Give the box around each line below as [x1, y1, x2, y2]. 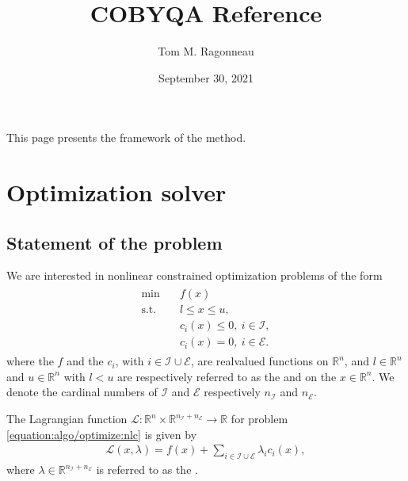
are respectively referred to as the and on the [117, 368, 337, 384]
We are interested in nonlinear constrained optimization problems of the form [6, 267, 383, 284]
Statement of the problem [6, 230, 223, 254]
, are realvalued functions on [190, 353, 329, 369]
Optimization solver [6, 176, 227, 208]
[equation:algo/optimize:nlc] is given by [6, 426, 197, 442]
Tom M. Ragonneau [158, 43, 254, 59]
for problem [231, 410, 288, 427]
